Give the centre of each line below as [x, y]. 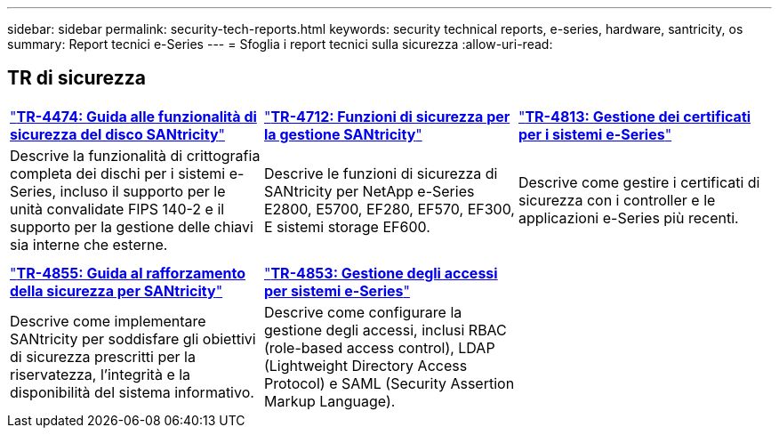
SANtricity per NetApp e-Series [369, 191]
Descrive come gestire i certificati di [639, 182]
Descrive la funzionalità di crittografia [135, 155]
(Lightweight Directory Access [365, 365]
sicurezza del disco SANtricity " [117, 134]
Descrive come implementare [108, 321]
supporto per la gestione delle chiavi [132, 226]
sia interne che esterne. [89, 244]
